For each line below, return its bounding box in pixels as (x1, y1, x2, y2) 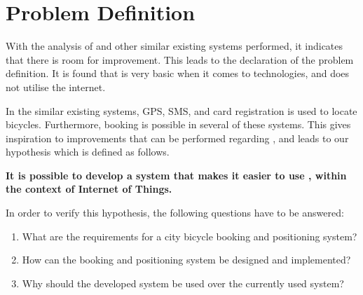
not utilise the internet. (6, 79, 106, 94)
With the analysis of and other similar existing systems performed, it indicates (6, 39, 343, 53)
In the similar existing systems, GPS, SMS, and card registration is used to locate (6, 103, 357, 118)
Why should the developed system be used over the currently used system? (22, 275, 344, 290)
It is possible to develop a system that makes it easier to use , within (6, 167, 347, 182)
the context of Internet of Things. (6, 181, 172, 196)
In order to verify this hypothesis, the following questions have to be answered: (6, 205, 344, 220)
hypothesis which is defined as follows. (6, 144, 170, 159)
